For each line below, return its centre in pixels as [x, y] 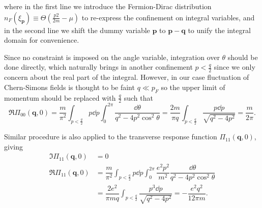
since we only [235, 67]
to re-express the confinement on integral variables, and [168, 17]
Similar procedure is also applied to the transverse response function [111, 137]
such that [138, 97]
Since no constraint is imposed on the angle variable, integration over [112, 57]
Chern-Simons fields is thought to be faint [69, 87]
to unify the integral [219, 30]
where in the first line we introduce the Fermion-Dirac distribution [108, 6]
